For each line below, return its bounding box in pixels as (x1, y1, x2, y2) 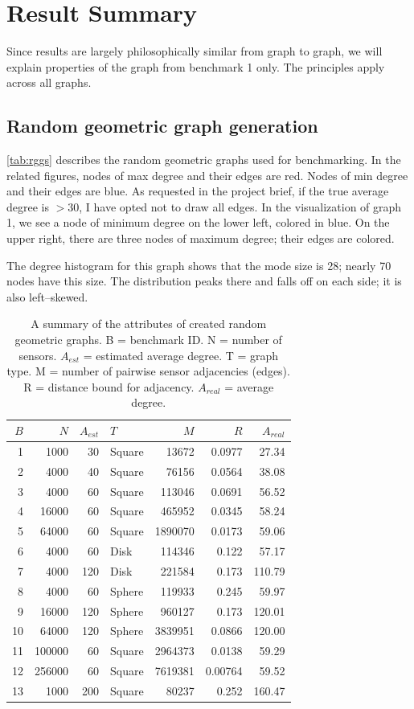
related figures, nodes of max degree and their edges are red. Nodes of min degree (6, 166, 408, 183)
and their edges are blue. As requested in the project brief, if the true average (6, 182, 389, 199)
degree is (6, 198, 49, 215)
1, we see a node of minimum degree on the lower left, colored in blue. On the (6, 214, 390, 231)
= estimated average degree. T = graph (83, 346, 279, 363)
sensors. (18, 346, 57, 363)
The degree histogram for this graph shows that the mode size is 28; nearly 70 (6, 256, 391, 273)
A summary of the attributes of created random (31, 315, 267, 332)
